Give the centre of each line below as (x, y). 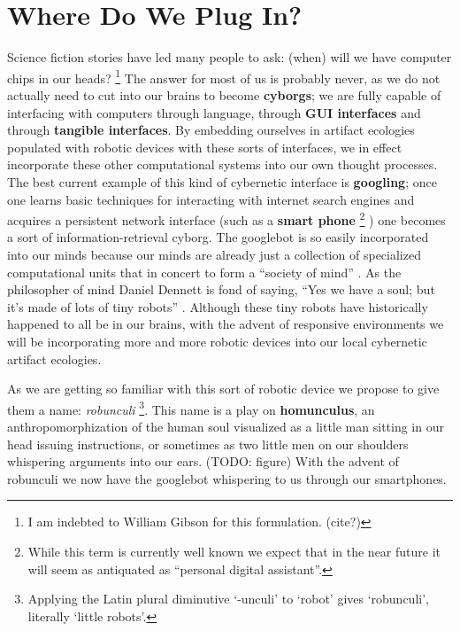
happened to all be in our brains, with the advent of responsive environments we (226, 324)
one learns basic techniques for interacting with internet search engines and (211, 199)
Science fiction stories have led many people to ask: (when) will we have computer (230, 57)
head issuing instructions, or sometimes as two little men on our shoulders (208, 444)
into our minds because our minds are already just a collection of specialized (214, 254)
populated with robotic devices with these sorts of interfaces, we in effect (205, 147)
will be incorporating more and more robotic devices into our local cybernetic (217, 341)
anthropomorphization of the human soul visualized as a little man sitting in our (226, 426)
